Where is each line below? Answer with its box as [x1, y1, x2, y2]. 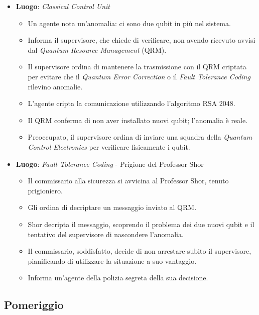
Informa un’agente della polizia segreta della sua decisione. [28, 272, 208, 283]
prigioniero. [28, 185, 63, 195]
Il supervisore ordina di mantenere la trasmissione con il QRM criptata [28, 61, 246, 72]
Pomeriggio [4, 297, 64, 312]
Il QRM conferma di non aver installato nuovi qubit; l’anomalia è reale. [28, 115, 248, 125]
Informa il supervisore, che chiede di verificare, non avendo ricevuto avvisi [28, 35, 255, 45]
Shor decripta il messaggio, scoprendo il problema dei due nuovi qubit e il [28, 219, 254, 229]
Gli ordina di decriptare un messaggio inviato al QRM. [28, 202, 197, 213]
